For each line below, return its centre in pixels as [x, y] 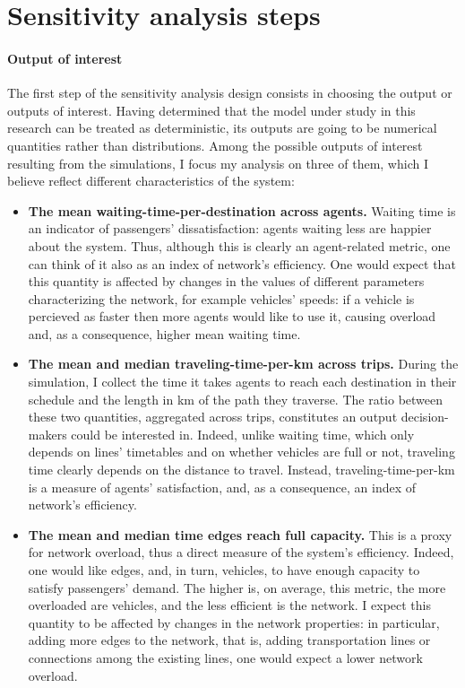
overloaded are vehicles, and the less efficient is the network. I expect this [229, 605]
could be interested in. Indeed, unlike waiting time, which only [243, 434]
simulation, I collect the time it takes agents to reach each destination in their [242, 382]
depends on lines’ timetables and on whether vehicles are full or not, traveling [241, 452]
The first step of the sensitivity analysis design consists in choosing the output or [230, 93]
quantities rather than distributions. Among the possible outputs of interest [215, 145]
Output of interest [65, 58]
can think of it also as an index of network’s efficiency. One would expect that [242, 263]
